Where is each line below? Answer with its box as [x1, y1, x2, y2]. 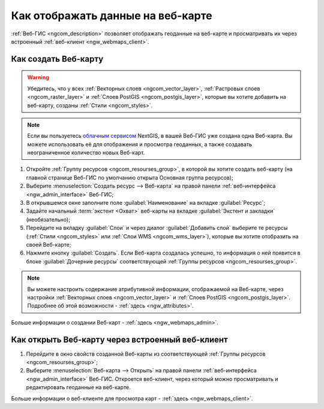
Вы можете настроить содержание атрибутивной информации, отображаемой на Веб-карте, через [27, 285, 284, 293]
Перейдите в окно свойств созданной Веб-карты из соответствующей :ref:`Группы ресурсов [26, 350, 266, 358]
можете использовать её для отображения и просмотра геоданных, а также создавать [27, 141, 252, 148]
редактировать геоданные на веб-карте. [26, 384, 131, 391]
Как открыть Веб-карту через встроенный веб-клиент [11, 334, 228, 344]
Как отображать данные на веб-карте [11, 9, 212, 22]
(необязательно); [26, 216, 70, 223]
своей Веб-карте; [26, 241, 71, 248]
